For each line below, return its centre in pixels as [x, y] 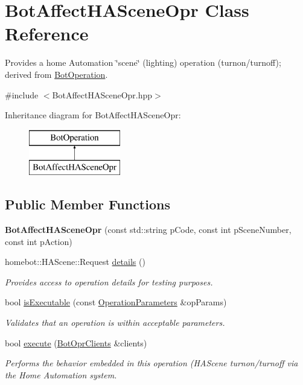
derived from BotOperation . [56, 74]
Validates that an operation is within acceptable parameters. [115, 323]
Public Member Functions [88, 204]
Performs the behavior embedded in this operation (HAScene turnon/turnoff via [151, 363]
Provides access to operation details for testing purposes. [109, 282]
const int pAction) [39, 241]
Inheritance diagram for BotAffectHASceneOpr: [93, 115]
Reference [47, 33]
